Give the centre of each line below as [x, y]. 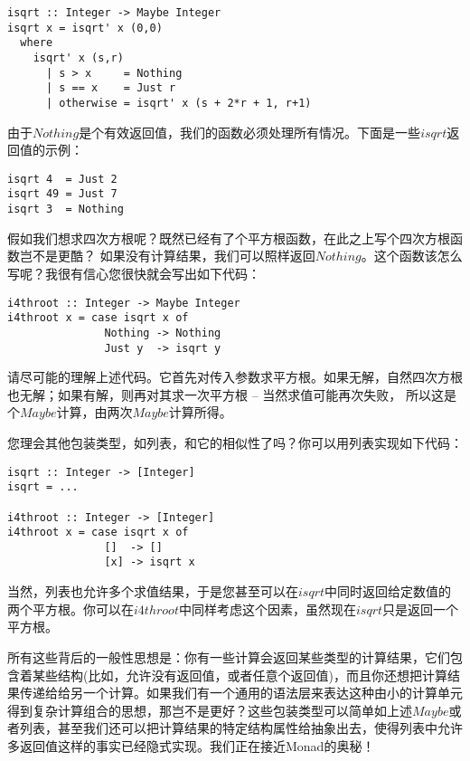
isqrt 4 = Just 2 [62, 179]
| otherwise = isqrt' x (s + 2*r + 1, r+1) [179, 103]
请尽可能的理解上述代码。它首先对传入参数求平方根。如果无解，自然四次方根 [235, 377]
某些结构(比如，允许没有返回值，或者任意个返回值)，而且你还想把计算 [240, 675]
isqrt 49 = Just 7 [62, 194]
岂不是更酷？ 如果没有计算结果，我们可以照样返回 [167, 256]
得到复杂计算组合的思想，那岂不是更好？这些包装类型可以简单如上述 [210, 710]
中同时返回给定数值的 [388, 591]
